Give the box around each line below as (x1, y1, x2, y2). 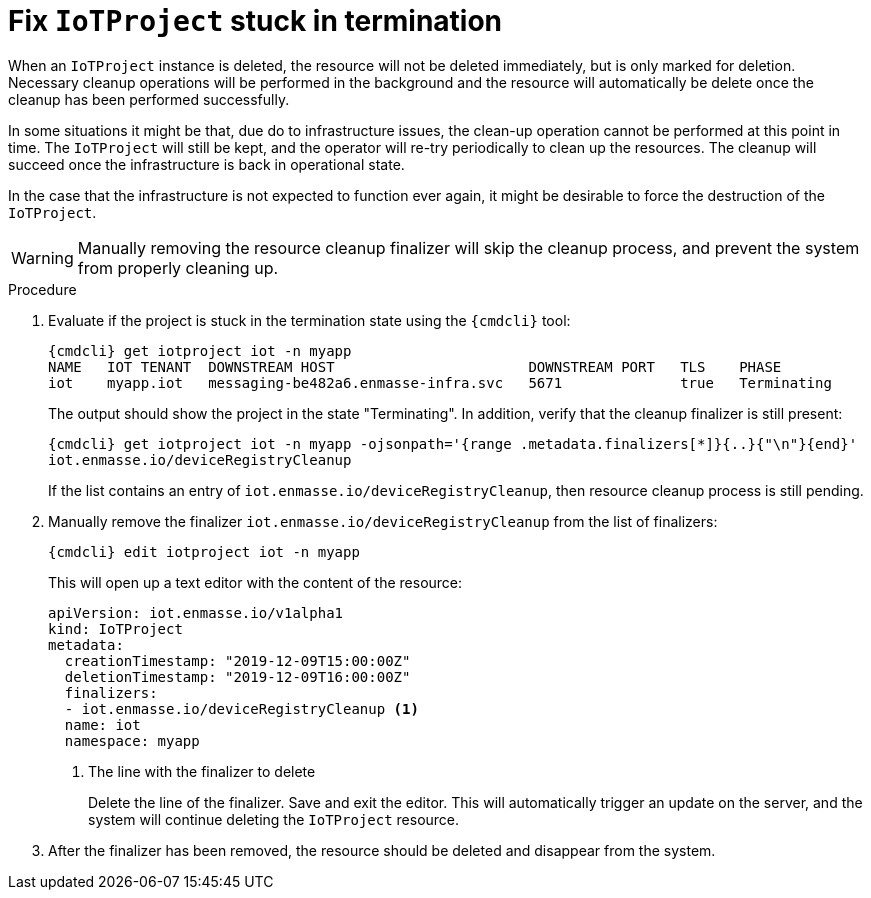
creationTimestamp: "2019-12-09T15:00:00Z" (64, 652, 411, 669)
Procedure (8, 280, 77, 298)
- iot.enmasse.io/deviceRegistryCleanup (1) (64, 700, 419, 717)
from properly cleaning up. (77, 257, 279, 278)
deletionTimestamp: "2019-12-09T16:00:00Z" (64, 668, 411, 685)
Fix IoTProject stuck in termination (8, 4, 503, 38)
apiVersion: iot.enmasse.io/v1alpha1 (48, 604, 344, 621)
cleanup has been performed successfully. (8, 90, 290, 108)
